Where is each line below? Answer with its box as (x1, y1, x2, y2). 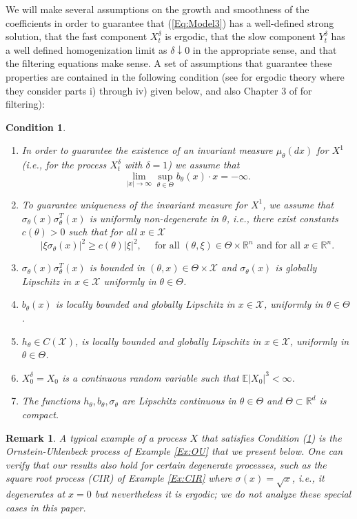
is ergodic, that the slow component (165, 29, 316, 43)
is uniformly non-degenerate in (89, 210, 219, 225)
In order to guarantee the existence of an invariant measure (21, 143, 273, 157)
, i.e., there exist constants (226, 210, 338, 225)
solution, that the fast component (6, 29, 147, 43)
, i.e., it (292, 471, 325, 485)
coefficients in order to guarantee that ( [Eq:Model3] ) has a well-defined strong (6, 15, 334, 30)
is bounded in (89, 260, 145, 275)
